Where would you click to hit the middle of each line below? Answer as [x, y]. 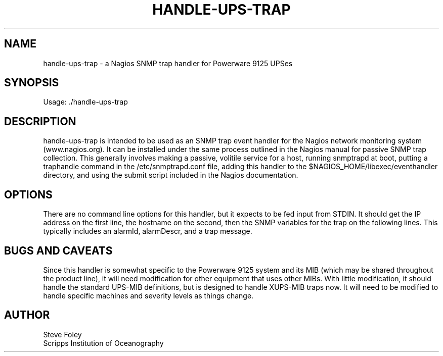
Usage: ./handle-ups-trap [85, 102]
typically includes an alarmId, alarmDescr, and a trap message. [148, 231]
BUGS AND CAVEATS [58, 250]
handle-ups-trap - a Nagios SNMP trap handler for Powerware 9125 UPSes [168, 63]
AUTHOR [27, 315]
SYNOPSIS [32, 83]
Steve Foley [62, 334]
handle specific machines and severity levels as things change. [148, 295]
